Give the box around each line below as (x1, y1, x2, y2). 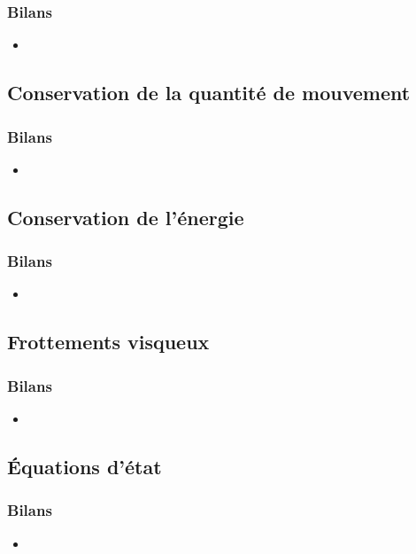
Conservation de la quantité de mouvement (7, 79, 411, 106)
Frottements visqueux (7, 328, 210, 355)
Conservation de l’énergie (7, 203, 244, 230)
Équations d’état (7, 452, 162, 480)
